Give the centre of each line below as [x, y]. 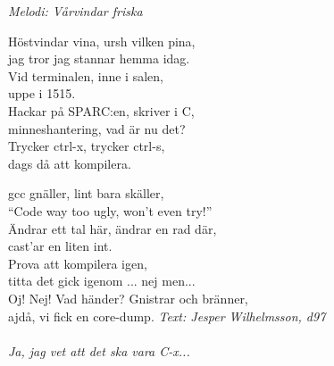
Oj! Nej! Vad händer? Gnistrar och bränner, [128, 298]
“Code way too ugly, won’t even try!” [110, 210]
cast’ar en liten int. [60, 246]
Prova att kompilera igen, [78, 263]
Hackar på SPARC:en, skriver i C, [101, 110]
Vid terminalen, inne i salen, [86, 75]
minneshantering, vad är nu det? [97, 128]
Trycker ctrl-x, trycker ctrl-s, [87, 146]
